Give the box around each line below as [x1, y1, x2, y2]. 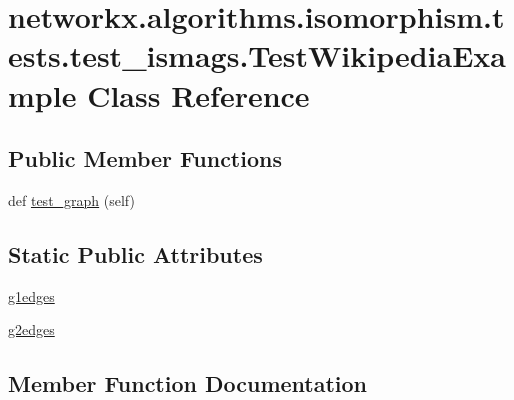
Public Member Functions [8, 143, 282, 174]
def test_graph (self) [8, 189, 135, 210]
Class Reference [87, 74, 310, 115]
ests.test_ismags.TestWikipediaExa [8, 35, 507, 76]
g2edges [8, 319, 55, 340]
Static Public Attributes [8, 238, 263, 269]
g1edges [8, 285, 55, 306]
